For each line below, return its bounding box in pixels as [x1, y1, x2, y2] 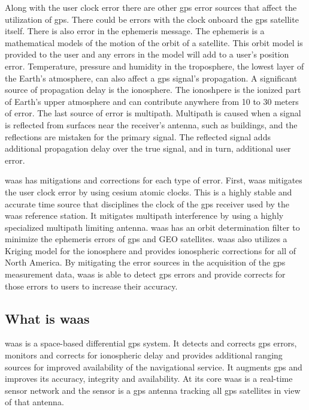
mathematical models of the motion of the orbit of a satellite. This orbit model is [5, 36, 303, 49]
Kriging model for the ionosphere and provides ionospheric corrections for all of [5, 244, 296, 257]
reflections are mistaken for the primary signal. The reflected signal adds [5, 130, 271, 143]
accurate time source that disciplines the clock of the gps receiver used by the [5, 197, 289, 210]
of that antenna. [5, 396, 64, 408]
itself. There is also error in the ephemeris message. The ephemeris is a [5, 25, 265, 37]
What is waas [5, 309, 90, 327]
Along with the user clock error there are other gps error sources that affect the [5, 1, 297, 13]
